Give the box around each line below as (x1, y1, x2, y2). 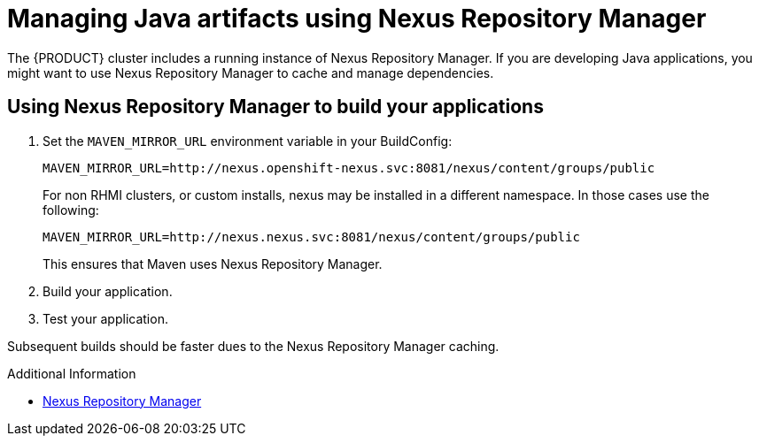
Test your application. (43, 310, 168, 326)
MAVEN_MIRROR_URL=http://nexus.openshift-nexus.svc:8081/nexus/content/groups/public (43, 160, 655, 175)
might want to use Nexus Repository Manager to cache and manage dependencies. (7, 65, 494, 80)
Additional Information (7, 365, 136, 381)
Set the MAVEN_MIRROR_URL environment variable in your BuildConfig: (43, 133, 453, 149)
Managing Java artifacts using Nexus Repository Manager (7, 4, 707, 34)
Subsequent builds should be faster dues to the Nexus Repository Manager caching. (7, 338, 500, 354)
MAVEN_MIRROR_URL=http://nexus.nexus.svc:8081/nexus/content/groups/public (43, 229, 580, 244)
